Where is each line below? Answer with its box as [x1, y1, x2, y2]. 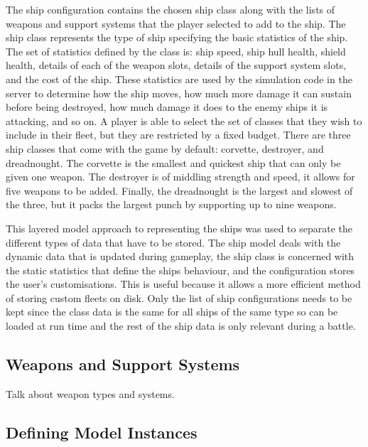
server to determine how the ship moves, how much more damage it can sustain [6, 85, 352, 100]
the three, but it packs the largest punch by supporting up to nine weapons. [6, 197, 337, 212]
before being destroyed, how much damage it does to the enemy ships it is [6, 99, 328, 114]
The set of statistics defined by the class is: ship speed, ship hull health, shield [6, 43, 346, 58]
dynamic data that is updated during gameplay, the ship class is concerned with [6, 249, 355, 264]
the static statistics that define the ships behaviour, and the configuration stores [6, 262, 355, 277]
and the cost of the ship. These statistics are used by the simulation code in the [6, 71, 352, 86]
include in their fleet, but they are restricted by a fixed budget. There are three [6, 127, 351, 142]
